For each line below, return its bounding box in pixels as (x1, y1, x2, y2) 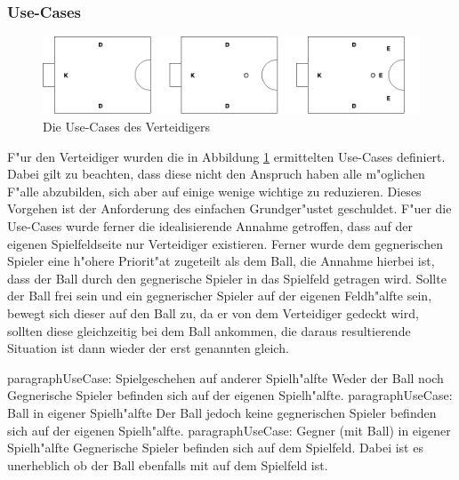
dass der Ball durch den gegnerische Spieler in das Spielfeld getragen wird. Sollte (7, 268, 447, 287)
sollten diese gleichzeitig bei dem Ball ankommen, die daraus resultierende (7, 321, 411, 340)
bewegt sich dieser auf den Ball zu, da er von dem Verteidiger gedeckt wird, (7, 303, 419, 322)
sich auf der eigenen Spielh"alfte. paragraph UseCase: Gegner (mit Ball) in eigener (7, 420, 451, 439)
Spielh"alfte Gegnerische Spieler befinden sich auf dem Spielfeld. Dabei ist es (7, 438, 423, 457)
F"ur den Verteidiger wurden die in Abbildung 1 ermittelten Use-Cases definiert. (7, 147, 446, 165)
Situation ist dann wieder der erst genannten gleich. (7, 339, 289, 357)
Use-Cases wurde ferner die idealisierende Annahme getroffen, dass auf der (7, 216, 414, 235)
